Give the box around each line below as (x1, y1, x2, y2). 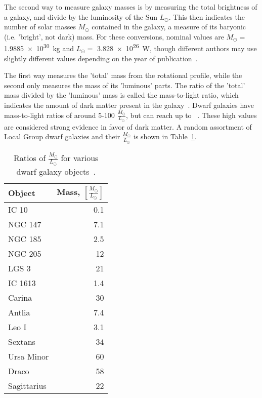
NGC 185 (8, 232, 41, 245)
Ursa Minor (8, 350, 49, 362)
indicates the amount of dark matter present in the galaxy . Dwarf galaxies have (4, 100, 254, 110)
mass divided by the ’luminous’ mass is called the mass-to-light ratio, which (4, 90, 239, 100)
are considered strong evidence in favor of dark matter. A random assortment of (4, 121, 252, 132)
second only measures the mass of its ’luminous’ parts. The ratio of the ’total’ (4, 79, 245, 90)
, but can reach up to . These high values (126, 109, 257, 120)
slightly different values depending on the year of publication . (4, 53, 198, 63)
